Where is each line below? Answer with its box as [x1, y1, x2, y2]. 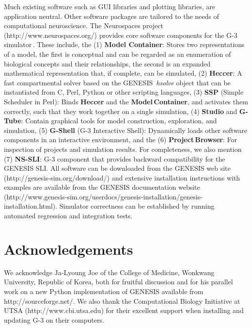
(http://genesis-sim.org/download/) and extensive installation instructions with [4, 172, 240, 182]
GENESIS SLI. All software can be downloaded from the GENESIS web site [4, 163, 231, 173]
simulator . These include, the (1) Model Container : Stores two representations [4, 39, 245, 49]
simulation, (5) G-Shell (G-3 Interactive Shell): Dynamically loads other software [4, 125, 248, 135]
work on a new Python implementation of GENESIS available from [4, 286, 204, 296]
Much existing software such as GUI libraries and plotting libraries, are [4, 1, 215, 11]
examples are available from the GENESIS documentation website [4, 182, 200, 192]
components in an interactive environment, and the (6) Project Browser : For [4, 134, 237, 145]
